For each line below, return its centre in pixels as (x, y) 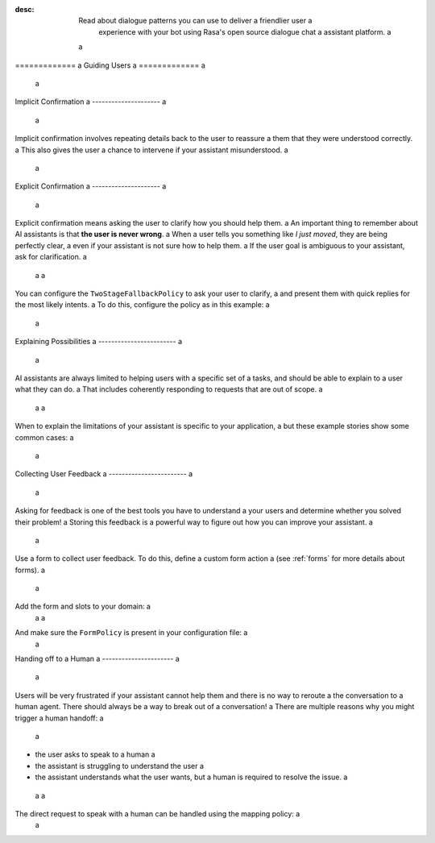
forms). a (30, 570)
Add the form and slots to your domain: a (83, 606)
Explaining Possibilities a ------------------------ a (99, 342)
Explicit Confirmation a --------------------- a (91, 186)
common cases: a (44, 437)
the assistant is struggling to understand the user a (120, 766)
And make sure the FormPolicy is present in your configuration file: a (131, 633)
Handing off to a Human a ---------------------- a (97, 659)
